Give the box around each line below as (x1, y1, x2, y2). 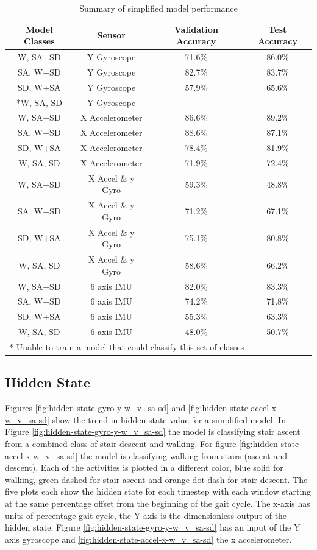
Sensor (97, 29, 126, 41)
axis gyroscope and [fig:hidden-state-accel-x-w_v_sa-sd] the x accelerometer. (5, 532, 292, 545)
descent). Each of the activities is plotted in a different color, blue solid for (5, 461, 283, 474)
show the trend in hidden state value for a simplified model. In (52, 413, 286, 426)
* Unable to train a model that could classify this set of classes (9, 340, 244, 353)
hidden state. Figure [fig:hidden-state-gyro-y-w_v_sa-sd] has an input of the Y (5, 521, 301, 534)
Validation (174, 23, 218, 35)
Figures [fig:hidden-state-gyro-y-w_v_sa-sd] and (5, 401, 186, 414)
